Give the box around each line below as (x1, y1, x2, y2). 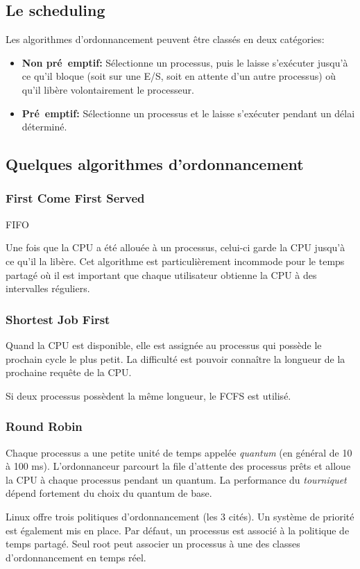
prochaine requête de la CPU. (6, 365, 132, 380)
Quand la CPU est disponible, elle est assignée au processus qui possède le (6, 337, 322, 352)
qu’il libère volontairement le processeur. (22, 82, 194, 96)
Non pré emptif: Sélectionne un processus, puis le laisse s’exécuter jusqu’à (22, 55, 348, 69)
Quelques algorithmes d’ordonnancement (6, 153, 304, 175)
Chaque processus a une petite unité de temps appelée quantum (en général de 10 (6, 445, 352, 459)
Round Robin (6, 418, 83, 435)
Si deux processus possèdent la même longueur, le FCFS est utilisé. (6, 388, 291, 402)
